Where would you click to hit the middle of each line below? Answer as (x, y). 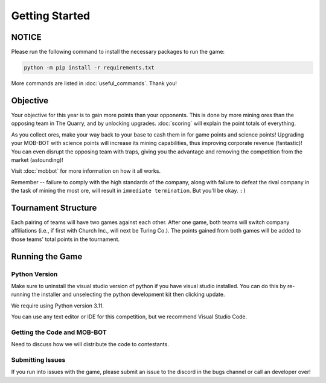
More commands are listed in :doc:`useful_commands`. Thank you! (94, 83)
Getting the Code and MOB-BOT (59, 332)
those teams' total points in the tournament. (66, 239)
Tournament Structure (54, 208)
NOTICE (26, 37)
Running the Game (47, 256)
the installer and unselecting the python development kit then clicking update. (128, 294)
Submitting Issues (38, 359)
